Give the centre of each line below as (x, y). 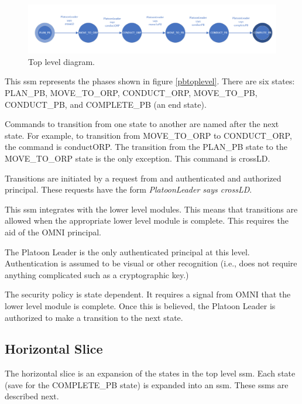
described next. (32, 396)
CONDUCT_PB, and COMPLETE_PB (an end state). (106, 104)
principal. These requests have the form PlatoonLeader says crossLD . (128, 189)
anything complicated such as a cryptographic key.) (97, 274)
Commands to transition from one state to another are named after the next (142, 124)
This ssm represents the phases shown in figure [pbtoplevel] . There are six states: (150, 81)
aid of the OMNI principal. (53, 232)
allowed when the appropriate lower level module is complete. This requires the (147, 220)
